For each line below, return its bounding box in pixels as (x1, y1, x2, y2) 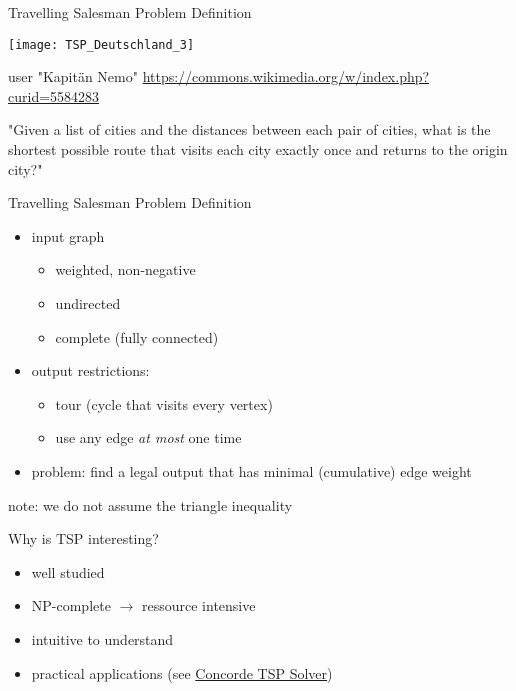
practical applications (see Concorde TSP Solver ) (31, 662, 333, 683)
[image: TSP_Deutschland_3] (8, 37, 195, 52)
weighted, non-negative (55, 259, 196, 280)
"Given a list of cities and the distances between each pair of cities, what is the (8, 119, 491, 140)
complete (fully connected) (55, 326, 219, 347)
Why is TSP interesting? (8, 528, 159, 549)
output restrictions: (31, 360, 150, 381)
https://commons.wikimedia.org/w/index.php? (142, 66, 430, 87)
